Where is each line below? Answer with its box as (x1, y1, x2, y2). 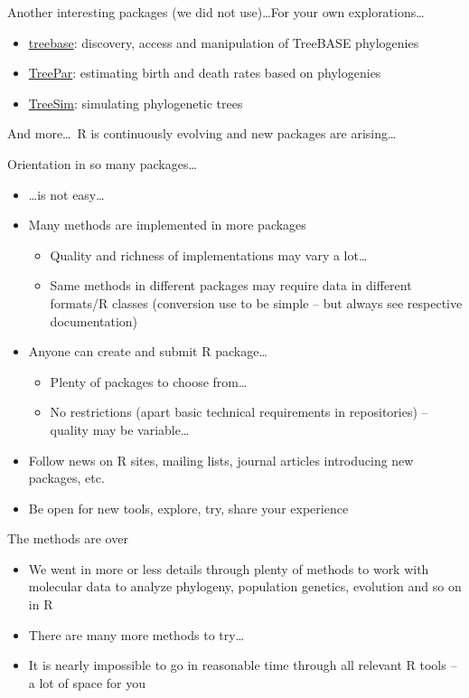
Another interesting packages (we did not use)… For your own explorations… (7, 3, 425, 21)
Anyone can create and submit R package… (28, 342, 267, 361)
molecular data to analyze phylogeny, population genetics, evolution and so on (28, 577, 462, 596)
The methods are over (7, 529, 128, 548)
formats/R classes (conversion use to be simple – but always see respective (50, 293, 463, 312)
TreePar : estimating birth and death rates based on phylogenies (28, 63, 381, 82)
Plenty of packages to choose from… (50, 372, 248, 391)
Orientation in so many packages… (7, 154, 197, 173)
